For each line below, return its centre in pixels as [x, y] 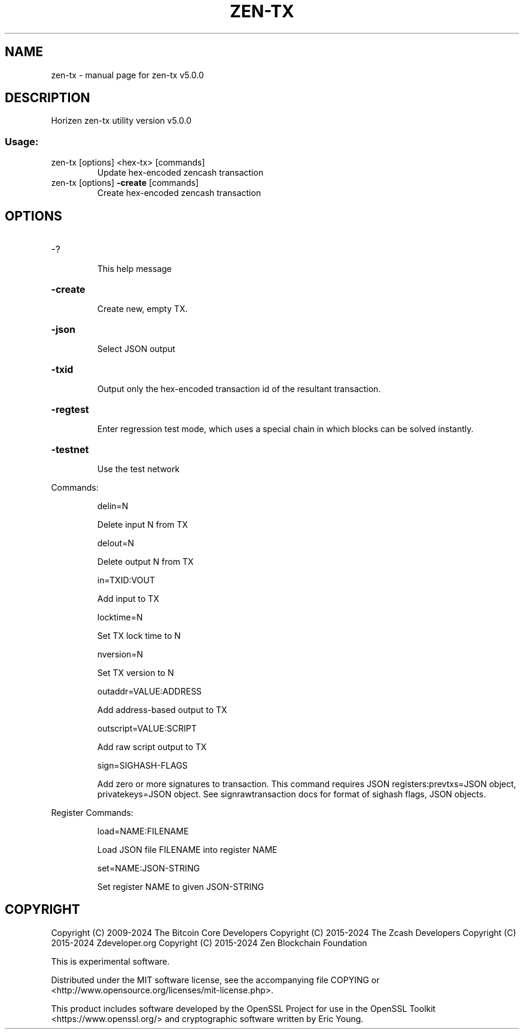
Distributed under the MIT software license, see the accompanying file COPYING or [215, 980]
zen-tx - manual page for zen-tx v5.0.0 [127, 75]
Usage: [22, 141]
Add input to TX [128, 599]
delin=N [113, 506]
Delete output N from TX [145, 562]
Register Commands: [92, 813]
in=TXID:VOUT [126, 580]
